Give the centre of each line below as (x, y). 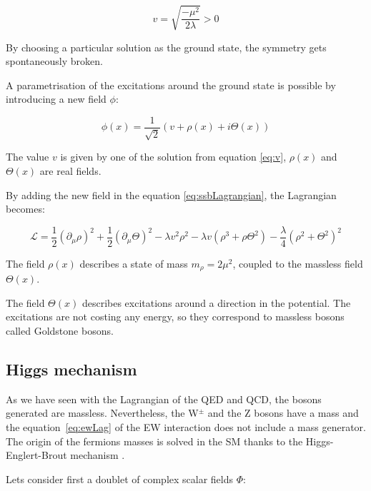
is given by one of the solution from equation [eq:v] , (173, 157)
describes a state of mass (134, 263)
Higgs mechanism (71, 369)
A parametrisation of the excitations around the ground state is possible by (171, 85)
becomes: (25, 209)
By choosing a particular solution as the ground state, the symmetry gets (166, 47)
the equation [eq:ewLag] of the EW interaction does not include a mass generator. (186, 427)
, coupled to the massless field (298, 263)
